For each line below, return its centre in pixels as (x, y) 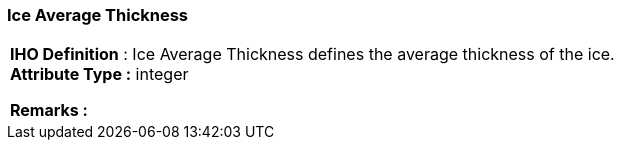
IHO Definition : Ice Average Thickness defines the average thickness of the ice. (312, 54)
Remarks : (49, 110)
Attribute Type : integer (99, 74)
